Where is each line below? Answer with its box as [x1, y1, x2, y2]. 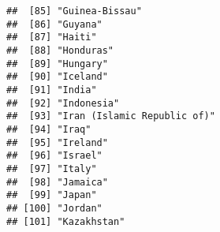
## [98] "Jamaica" [6, 176, 108, 188]
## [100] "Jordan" [6, 202, 103, 214]
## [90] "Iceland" [6, 71, 108, 83]
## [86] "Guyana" [6, 18, 103, 30]
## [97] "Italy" [6, 163, 97, 174]
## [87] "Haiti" [6, 32, 97, 43]
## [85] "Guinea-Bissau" [6, 6, 142, 17]
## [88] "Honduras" [6, 44, 114, 56]
